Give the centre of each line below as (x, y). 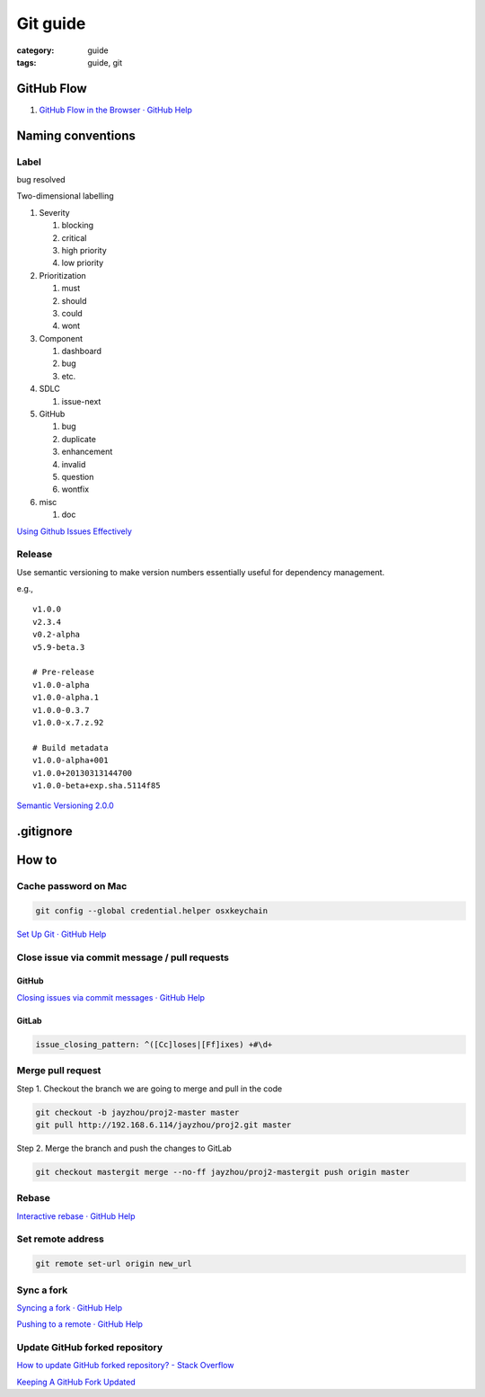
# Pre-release (63, 672)
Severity (55, 212)
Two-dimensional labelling (65, 196)
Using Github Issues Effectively (74, 531)
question (78, 476)
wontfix (75, 489)
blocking (78, 226)
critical (74, 237)
